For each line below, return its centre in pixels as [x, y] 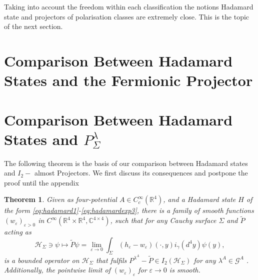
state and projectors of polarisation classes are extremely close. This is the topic [127, 16]
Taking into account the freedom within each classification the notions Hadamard [129, 6]
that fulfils [111, 260]
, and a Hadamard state [199, 199]
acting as [18, 232]
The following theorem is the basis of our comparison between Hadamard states [126, 163]
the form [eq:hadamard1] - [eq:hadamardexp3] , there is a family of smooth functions [129, 210]
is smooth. [185, 270]
